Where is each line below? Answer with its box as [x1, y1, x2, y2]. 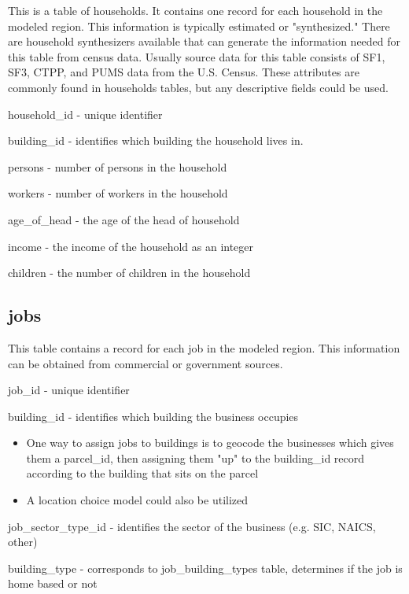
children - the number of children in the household [8, 264, 251, 281]
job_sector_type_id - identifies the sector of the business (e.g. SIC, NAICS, [8, 518, 376, 534]
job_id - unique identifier [8, 382, 130, 398]
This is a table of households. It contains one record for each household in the [8, 2, 383, 18]
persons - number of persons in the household [8, 158, 227, 175]
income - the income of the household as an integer [8, 238, 254, 254]
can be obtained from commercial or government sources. [8, 355, 283, 371]
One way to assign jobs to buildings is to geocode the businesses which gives [26, 434, 394, 451]
